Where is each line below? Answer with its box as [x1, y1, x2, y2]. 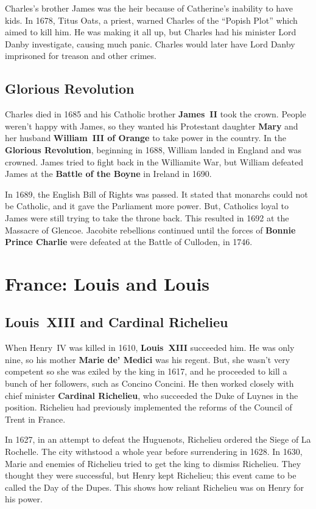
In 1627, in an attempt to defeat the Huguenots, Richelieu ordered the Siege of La [5, 433, 311, 446]
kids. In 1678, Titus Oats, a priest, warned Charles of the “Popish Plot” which [5, 13, 298, 26]
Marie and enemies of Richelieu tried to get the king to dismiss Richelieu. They [5, 457, 301, 469]
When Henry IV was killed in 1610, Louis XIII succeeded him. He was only [5, 341, 295, 354]
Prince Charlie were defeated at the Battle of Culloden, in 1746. [5, 235, 253, 248]
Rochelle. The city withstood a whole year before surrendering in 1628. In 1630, [5, 445, 303, 458]
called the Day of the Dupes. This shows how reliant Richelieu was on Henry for [5, 480, 304, 493]
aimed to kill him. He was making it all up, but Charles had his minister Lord [5, 26, 297, 38]
